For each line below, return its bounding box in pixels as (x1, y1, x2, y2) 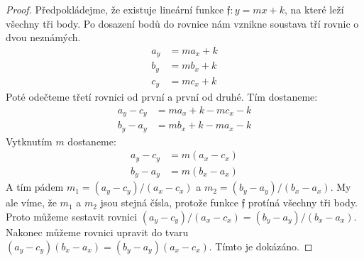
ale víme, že (6, 195, 57, 210)
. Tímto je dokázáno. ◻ (209, 238, 313, 253)
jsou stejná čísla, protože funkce (100, 195, 238, 210)
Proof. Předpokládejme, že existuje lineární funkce (6, 2, 224, 16)
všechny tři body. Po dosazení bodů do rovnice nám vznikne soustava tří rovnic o (6, 16, 359, 30)
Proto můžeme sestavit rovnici (6, 209, 138, 223)
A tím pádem (6, 179, 64, 194)
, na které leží (284, 2, 344, 16)
